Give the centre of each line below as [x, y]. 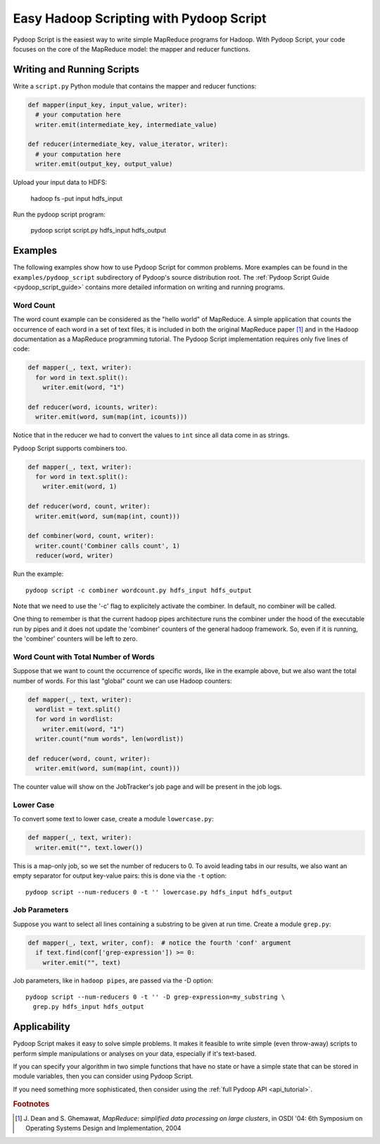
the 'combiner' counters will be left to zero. [75, 639]
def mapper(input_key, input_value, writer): [108, 105]
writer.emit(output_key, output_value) [104, 164]
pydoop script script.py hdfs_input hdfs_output [99, 230]
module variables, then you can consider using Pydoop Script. [103, 1076]
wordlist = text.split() [78, 709]
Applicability [42, 1027]
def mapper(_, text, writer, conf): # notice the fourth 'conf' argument [160, 942]
